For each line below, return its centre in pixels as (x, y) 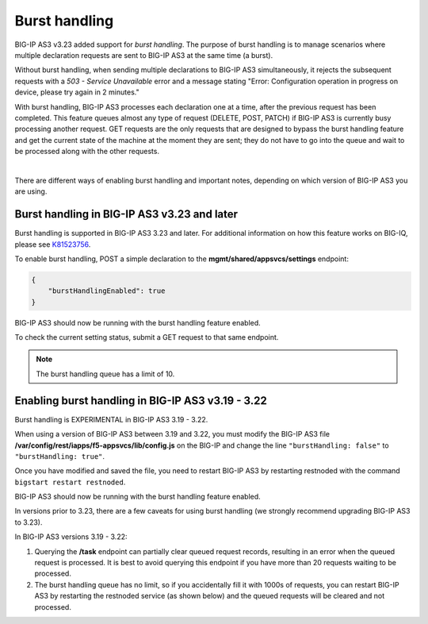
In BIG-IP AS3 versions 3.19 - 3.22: (71, 537)
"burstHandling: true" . (60, 456)
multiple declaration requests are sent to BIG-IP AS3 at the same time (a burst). (144, 55)
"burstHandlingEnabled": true (107, 291)
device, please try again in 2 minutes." (77, 92)
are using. (31, 191)
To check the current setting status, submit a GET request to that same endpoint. (147, 337)
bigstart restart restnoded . (70, 482)
